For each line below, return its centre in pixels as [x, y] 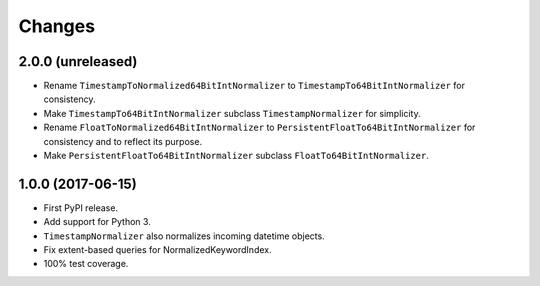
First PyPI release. [81, 207]
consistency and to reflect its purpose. [123, 141]
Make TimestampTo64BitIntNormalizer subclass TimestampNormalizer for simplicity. [232, 113]
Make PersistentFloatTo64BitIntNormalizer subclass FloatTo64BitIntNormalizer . [236, 156]
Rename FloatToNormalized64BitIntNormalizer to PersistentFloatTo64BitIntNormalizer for [259, 127]
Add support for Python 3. [97, 222]
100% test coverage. [86, 264]
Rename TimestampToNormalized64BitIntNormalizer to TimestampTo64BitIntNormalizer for [254, 86]
